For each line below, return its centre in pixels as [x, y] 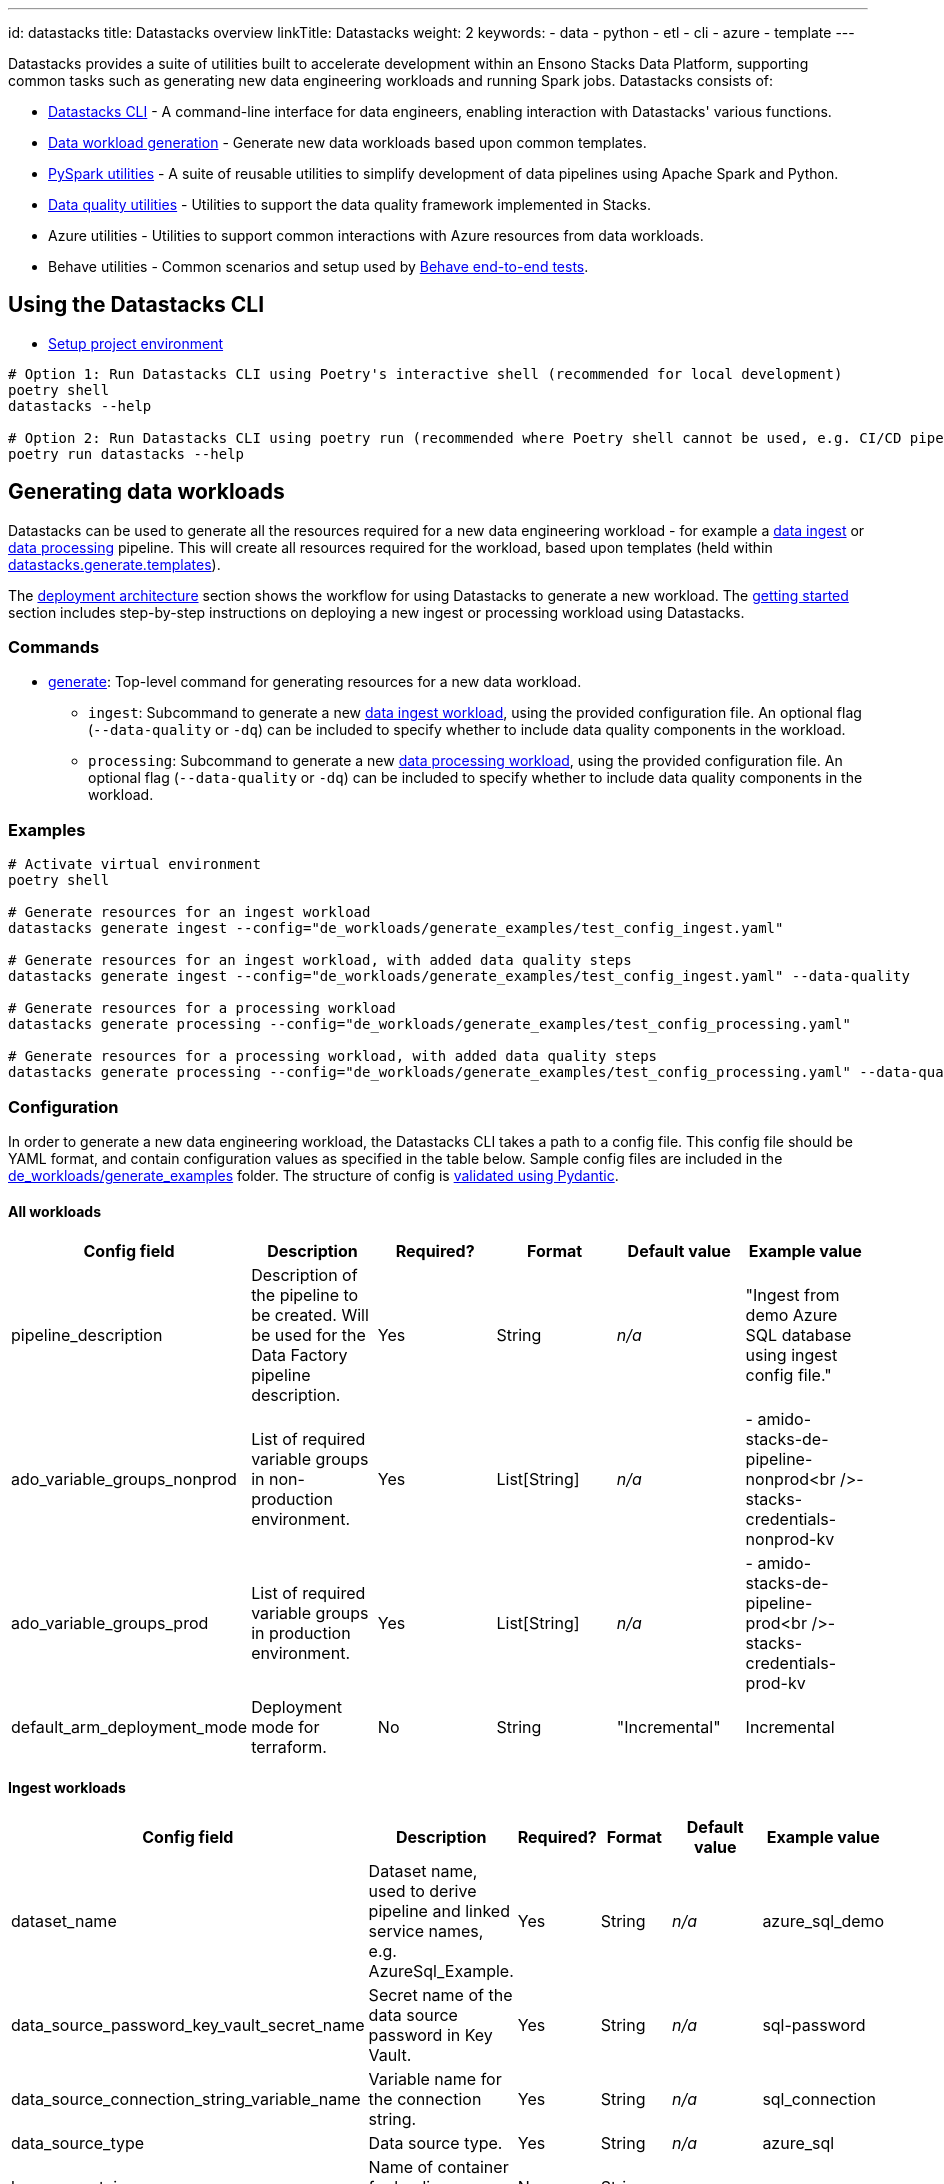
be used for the [308, 1335]
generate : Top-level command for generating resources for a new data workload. [315, 682]
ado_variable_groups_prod [110, 1623]
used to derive [422, 1891]
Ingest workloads [67, 1787]
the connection [425, 2099]
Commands [54, 647]
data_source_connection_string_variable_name [186, 2099]
